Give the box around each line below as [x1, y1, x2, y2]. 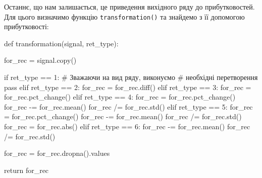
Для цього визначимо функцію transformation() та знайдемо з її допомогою [4, 11, 245, 22]
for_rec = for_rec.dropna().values [4, 148, 110, 158]
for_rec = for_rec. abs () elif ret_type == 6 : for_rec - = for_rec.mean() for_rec [4, 121, 250, 131]
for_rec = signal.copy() [4, 55, 77, 65]
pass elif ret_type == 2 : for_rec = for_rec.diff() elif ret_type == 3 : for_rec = [4, 81, 251, 92]
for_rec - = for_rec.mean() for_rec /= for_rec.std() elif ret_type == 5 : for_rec [4, 101, 253, 112]
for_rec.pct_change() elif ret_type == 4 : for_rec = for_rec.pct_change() [4, 92, 236, 102]
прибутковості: [4, 21, 49, 32]
